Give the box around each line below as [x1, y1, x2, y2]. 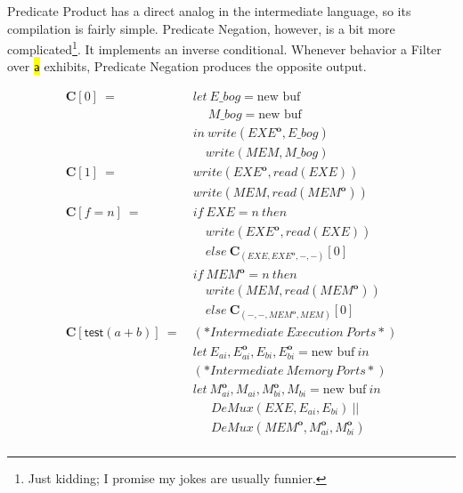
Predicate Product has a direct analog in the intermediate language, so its [7, 2, 411, 20]
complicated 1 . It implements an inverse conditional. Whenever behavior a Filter [7, 37, 442, 58]
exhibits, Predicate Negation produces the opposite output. [44, 57, 367, 76]
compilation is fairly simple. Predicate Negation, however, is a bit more [7, 19, 395, 37]
